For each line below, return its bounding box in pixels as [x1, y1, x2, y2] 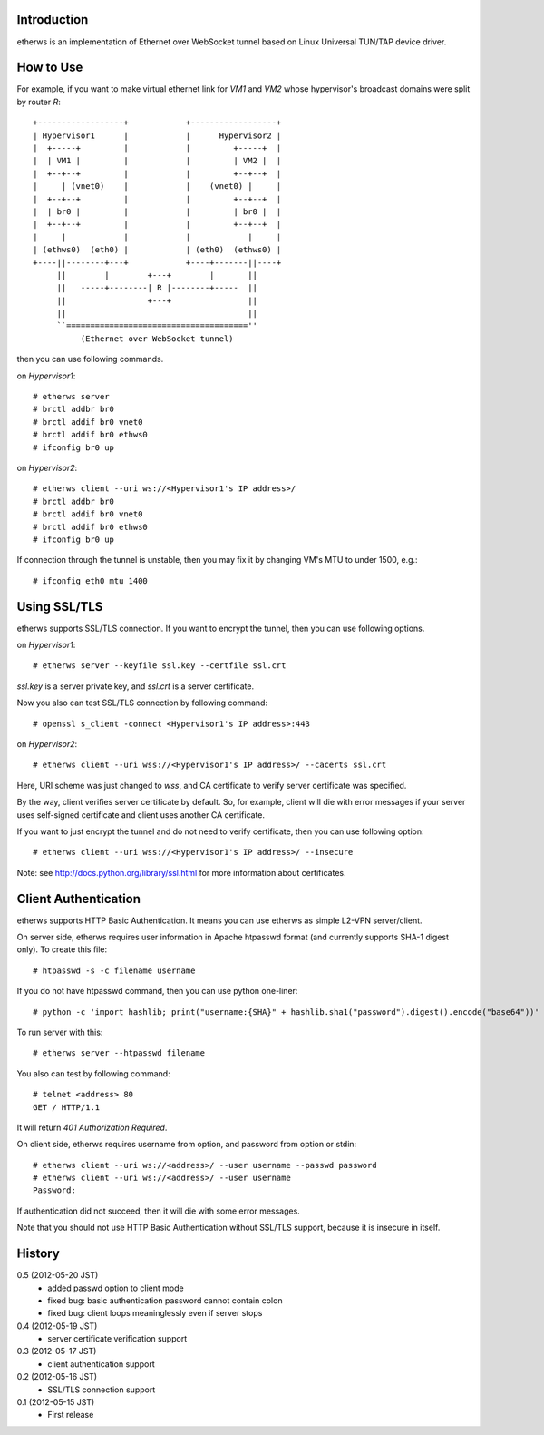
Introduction [16, 12, 89, 27]
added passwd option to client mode [47, 1283, 185, 1293]
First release [47, 1410, 94, 1420]
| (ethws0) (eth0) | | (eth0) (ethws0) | [33, 245, 282, 255]
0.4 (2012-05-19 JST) [16, 1321, 98, 1332]
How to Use [16, 60, 83, 75]
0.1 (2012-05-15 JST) [16, 1397, 95, 1408]
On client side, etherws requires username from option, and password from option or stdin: [16, 1139, 357, 1150]
